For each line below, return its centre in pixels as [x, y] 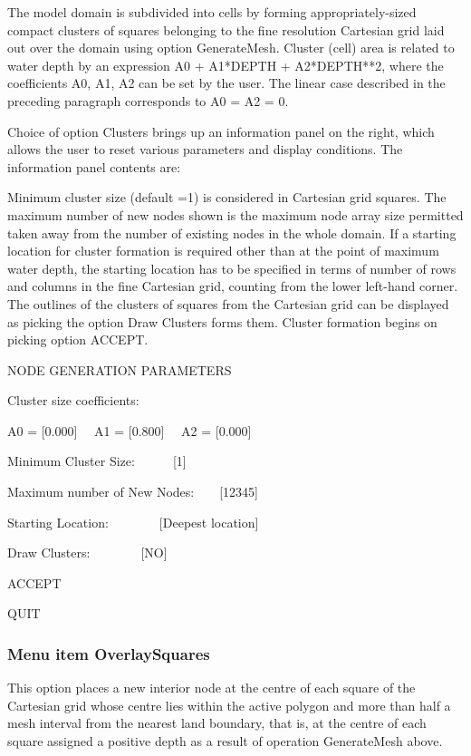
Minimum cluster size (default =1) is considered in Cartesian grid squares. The [227, 197]
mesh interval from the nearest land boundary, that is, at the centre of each [217, 723]
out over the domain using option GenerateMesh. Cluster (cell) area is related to [231, 48]
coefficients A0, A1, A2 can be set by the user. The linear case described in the [226, 83]
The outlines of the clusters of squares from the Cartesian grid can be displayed [228, 303]
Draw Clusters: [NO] [87, 552]
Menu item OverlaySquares [109, 653]
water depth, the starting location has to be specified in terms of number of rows [232, 268]
